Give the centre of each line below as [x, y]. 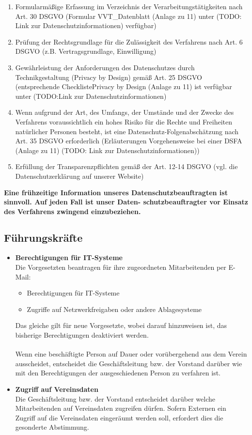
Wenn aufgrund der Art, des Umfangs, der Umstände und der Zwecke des [125, 112]
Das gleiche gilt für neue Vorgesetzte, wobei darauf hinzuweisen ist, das [121, 325]
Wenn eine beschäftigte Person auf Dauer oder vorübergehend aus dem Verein [131, 354]
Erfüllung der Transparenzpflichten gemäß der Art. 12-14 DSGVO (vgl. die [126, 166]
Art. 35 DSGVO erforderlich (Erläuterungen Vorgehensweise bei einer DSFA [129, 141]
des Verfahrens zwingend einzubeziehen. [72, 211]
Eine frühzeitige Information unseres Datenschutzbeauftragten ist [116, 192]
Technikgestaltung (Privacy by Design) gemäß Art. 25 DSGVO [109, 77]
